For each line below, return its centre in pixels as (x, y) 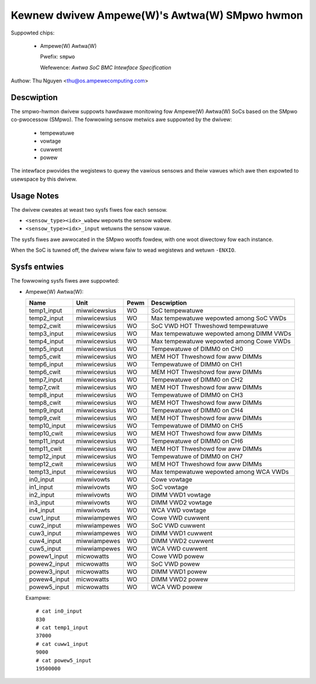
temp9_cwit (45, 418)
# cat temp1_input (62, 628)
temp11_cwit (45, 449)
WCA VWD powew (177, 587)
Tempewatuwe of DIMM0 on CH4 (197, 410)
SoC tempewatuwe (177, 310)
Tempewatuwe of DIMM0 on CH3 (197, 395)
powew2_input (49, 563)
